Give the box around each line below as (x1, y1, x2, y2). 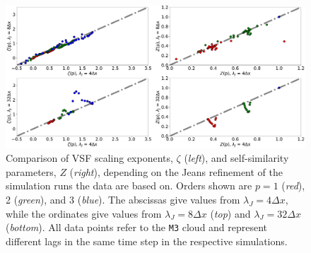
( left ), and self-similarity (184, 151, 289, 165)
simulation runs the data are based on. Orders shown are (6, 178, 252, 193)
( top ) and (210, 206, 251, 220)
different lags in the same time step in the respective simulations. (6, 233, 288, 248)
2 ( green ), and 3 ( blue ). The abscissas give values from (6, 192, 240, 207)
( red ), (281, 178, 305, 193)
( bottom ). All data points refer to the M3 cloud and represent (6, 220, 268, 235)
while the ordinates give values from (6, 206, 162, 220)
